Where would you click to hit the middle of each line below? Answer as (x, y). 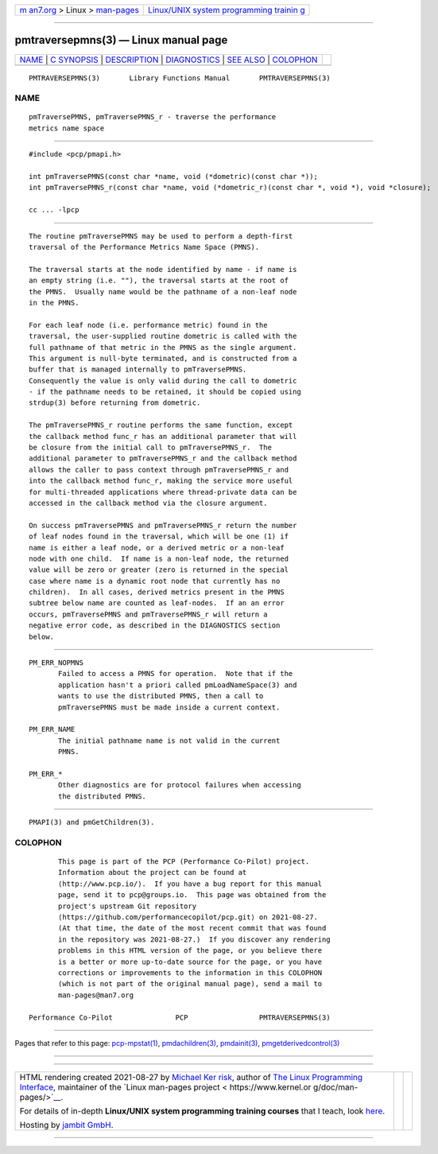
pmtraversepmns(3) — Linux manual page (121, 40)
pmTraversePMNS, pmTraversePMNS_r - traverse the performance (153, 117)
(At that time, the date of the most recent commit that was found (192, 928)
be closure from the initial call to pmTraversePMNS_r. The (150, 448)
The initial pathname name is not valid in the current (169, 740)
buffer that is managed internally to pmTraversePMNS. (138, 369)
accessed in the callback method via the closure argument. (148, 503)
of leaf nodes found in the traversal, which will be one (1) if (159, 536)
